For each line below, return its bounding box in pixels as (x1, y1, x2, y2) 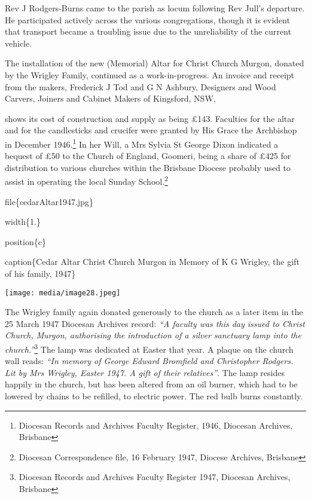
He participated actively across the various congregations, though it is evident (5, 13, 290, 26)
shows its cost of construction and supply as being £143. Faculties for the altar (5, 112, 295, 124)
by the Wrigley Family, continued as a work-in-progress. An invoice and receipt (5, 68, 295, 81)
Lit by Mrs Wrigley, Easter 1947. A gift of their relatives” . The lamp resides (5, 366, 285, 378)
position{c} (5, 235, 46, 248)
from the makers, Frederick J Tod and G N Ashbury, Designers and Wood (5, 80, 276, 93)
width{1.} (5, 215, 41, 228)
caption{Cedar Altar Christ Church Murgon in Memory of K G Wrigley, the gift (5, 255, 300, 268)
